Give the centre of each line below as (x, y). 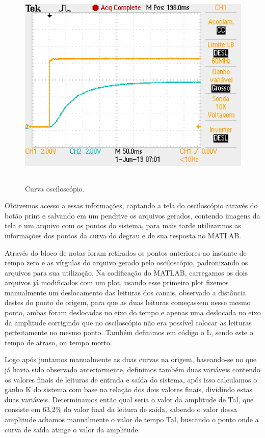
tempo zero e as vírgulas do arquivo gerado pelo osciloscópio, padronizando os (126, 263)
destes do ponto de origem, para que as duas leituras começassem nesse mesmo (128, 302)
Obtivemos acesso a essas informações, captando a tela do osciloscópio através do (131, 206)
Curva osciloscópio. (55, 188)
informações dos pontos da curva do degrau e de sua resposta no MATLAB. (123, 235)
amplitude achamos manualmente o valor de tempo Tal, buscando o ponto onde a (132, 419)
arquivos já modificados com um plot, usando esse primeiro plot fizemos (117, 282)
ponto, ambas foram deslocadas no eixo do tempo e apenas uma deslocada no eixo (133, 312)
